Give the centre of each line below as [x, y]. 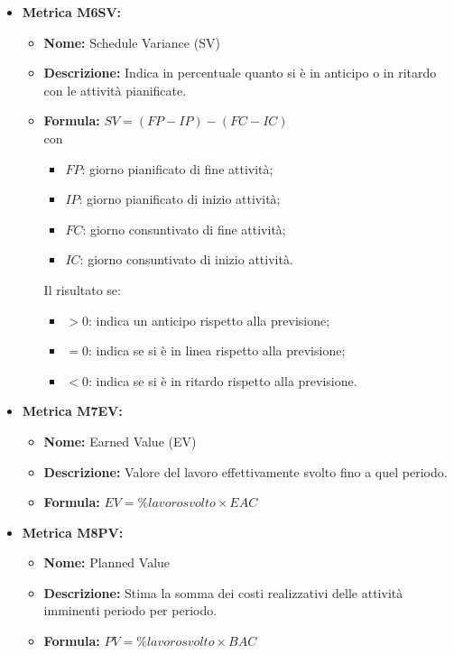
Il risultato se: [82, 289]
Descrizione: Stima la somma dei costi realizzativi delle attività [223, 592]
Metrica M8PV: [73, 532]
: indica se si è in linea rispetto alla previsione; [217, 350]
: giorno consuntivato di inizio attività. [186, 259]
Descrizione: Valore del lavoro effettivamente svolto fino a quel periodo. [246, 471]
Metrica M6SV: [72, 12]
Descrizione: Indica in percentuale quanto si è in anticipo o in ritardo [240, 73]
